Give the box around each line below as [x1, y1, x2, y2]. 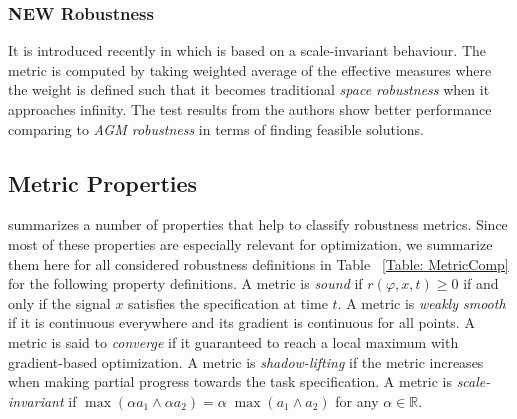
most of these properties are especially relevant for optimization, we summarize [8, 233, 493, 254]
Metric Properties [8, 167, 198, 198]
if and [463, 273, 499, 294]
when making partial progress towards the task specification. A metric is [8, 371, 452, 392]
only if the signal [8, 292, 111, 313]
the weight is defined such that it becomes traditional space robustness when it [8, 79, 490, 100]
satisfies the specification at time [128, 292, 328, 313]
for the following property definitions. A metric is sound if [8, 273, 363, 294]
